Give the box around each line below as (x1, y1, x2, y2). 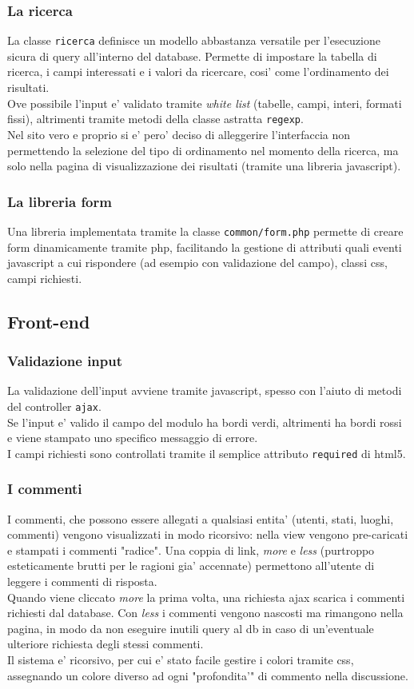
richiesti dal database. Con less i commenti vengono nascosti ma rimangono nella (7, 604, 404, 621)
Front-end (7, 309, 90, 333)
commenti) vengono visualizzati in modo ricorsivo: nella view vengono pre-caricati (7, 526, 408, 543)
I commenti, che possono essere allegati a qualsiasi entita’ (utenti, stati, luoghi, (7, 510, 394, 527)
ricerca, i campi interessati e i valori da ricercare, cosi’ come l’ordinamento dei (7, 63, 389, 80)
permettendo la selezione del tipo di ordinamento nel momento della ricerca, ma (7, 141, 399, 158)
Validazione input (7, 351, 123, 371)
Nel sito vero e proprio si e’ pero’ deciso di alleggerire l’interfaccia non (7, 125, 351, 142)
